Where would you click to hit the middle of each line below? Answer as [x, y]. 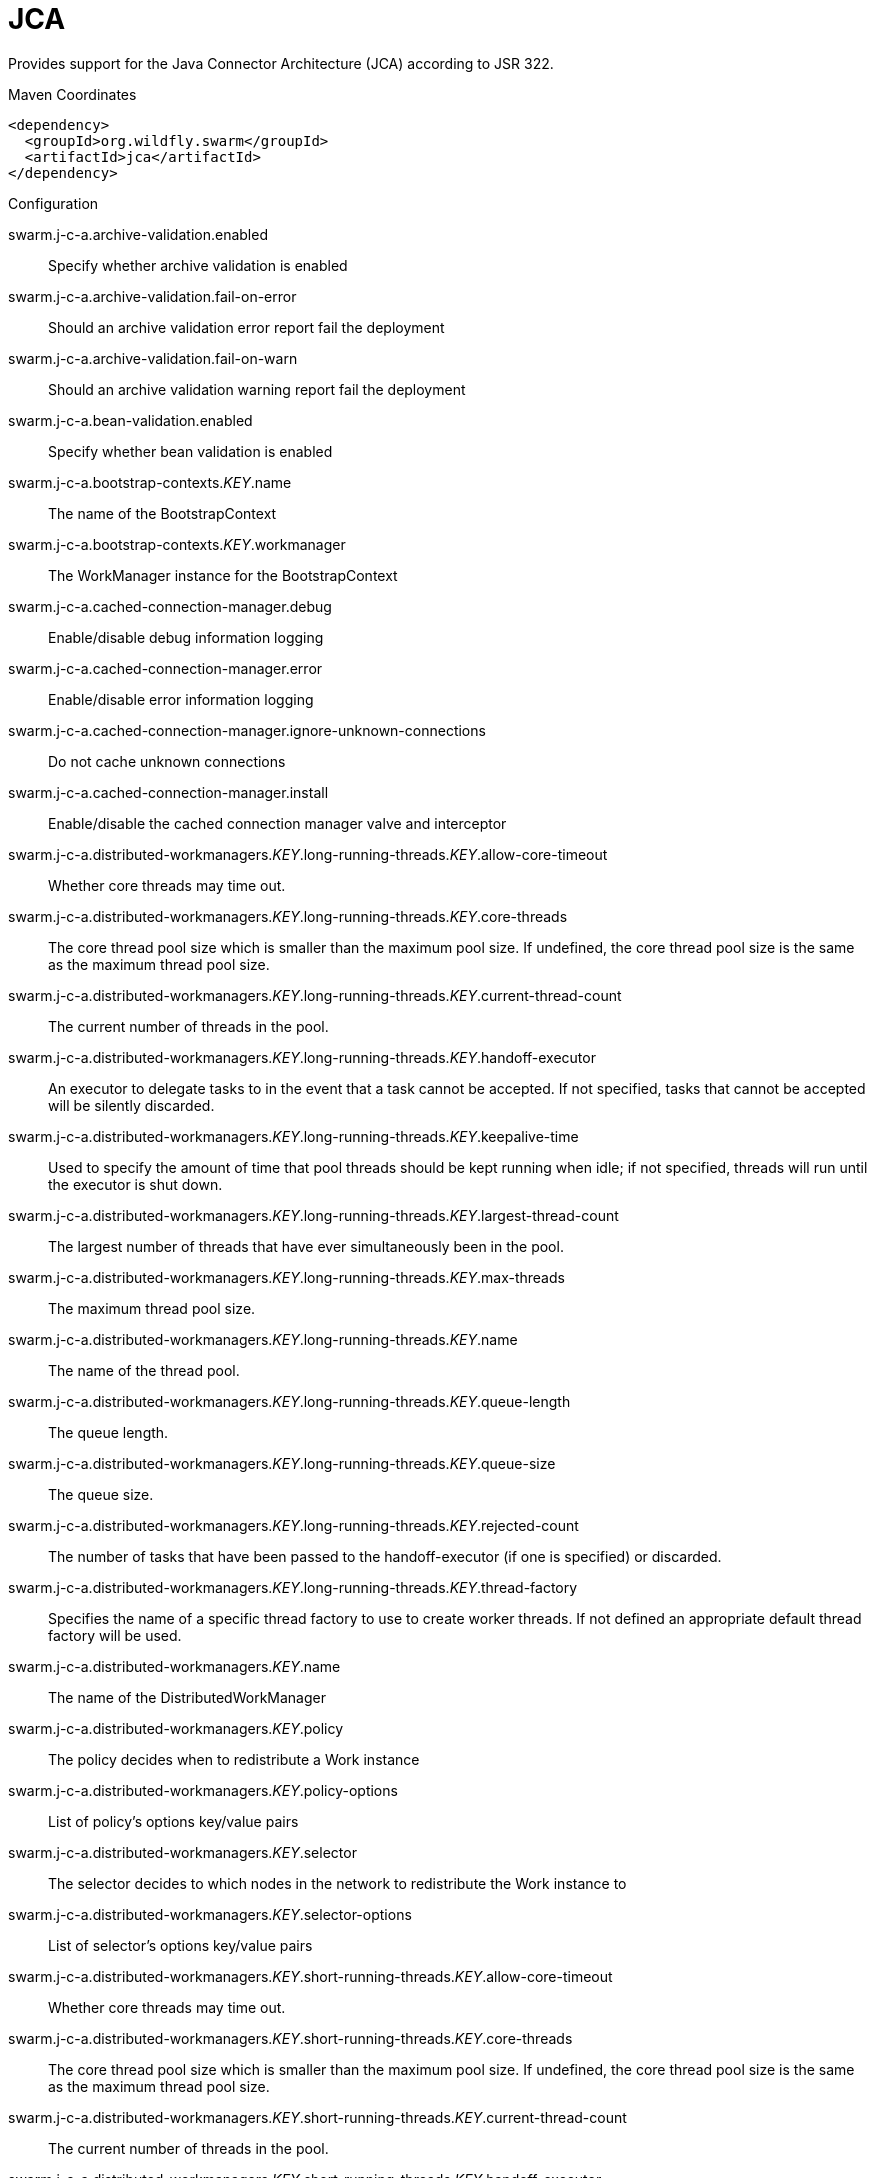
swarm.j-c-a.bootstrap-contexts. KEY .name [150, 482]
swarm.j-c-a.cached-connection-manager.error [165, 668]
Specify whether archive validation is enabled [198, 265]
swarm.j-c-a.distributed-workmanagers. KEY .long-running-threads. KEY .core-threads [288, 916]
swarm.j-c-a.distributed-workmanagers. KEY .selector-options [210, 1914]
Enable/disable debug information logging [186, 637]
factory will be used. [115, 1635]
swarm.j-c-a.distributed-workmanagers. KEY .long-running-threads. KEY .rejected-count [293, 1525]
